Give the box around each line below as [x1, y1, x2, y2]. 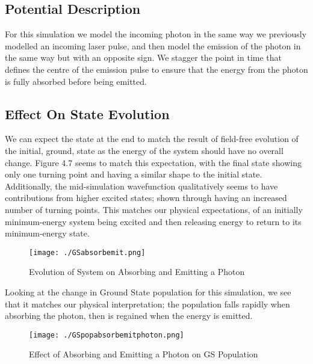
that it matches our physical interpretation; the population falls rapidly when [5, 297, 290, 310]
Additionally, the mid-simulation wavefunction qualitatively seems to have [5, 179, 278, 192]
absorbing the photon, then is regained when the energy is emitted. [5, 309, 253, 322]
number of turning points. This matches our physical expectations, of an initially [5, 203, 303, 215]
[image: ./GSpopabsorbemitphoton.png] [29, 330, 184, 339]
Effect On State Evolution [5, 104, 170, 123]
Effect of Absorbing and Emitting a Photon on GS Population [29, 348, 258, 360]
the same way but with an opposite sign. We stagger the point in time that [5, 51, 282, 64]
